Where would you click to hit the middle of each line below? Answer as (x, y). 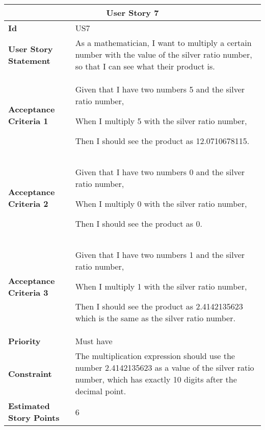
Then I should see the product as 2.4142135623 (159, 306)
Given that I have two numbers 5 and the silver (160, 89)
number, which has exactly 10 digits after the (156, 379)
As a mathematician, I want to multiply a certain (163, 43)
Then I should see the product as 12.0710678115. (162, 141)
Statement (29, 60)
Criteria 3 (28, 292)
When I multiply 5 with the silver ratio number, (161, 121)
